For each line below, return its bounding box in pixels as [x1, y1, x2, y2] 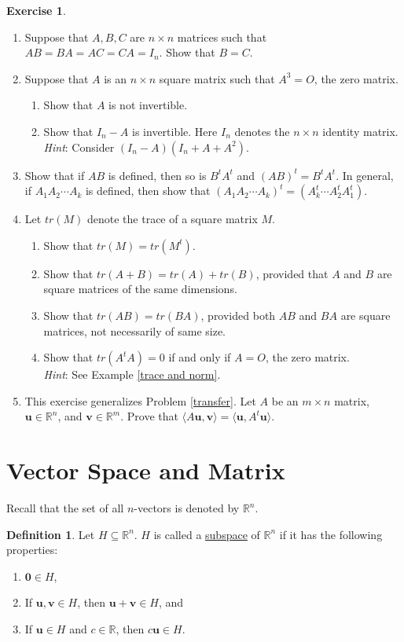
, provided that [255, 265, 329, 281]
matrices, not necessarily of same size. [43, 322, 226, 339]
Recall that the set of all [6, 500, 124, 516]
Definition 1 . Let [6, 526, 95, 542]
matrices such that [177, 28, 267, 45]
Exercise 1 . [6, 2, 66, 18]
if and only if [168, 349, 231, 365]
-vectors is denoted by [134, 500, 240, 516]
